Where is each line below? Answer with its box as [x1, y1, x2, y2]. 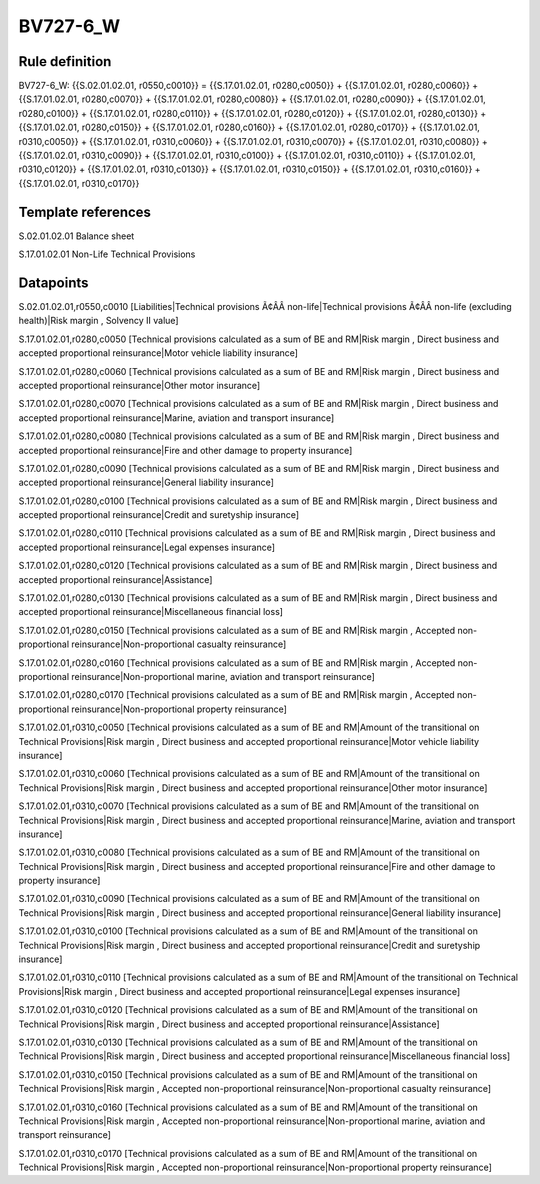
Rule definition [18, 53, 112, 70]
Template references [18, 203, 152, 220]
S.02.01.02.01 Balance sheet [18, 230, 135, 242]
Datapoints [18, 274, 89, 291]
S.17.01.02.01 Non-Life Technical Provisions [18, 248, 196, 260]
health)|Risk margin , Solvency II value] [18, 315, 179, 327]
